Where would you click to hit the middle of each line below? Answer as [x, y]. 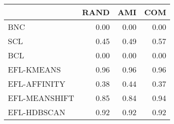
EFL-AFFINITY [37, 84]
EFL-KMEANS [34, 69]
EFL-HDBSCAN [37, 112]
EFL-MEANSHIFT [41, 98]
